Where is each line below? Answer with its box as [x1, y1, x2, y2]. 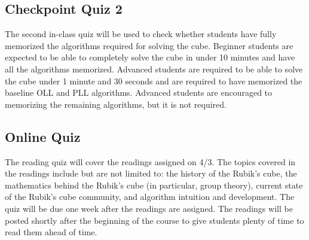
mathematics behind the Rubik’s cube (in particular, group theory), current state [5, 178, 303, 191]
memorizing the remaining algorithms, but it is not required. [5, 98, 227, 110]
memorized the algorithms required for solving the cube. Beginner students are [5, 39, 293, 51]
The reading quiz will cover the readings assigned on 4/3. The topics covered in [5, 155, 296, 168]
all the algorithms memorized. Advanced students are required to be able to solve [5, 62, 303, 75]
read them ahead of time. [5, 226, 97, 238]
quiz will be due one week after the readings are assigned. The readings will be [5, 202, 293, 214]
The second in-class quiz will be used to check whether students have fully [5, 28, 277, 40]
